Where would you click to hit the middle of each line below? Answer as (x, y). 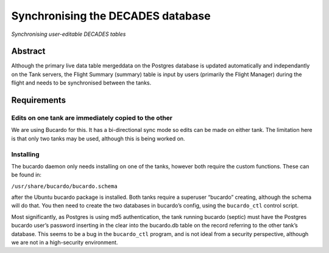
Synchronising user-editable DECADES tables (69, 34)
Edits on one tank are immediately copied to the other (92, 118)
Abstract (28, 51)
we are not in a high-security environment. (65, 243)
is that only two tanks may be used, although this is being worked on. (98, 138)
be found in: (27, 175)
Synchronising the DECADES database (111, 16)
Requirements (39, 100)
